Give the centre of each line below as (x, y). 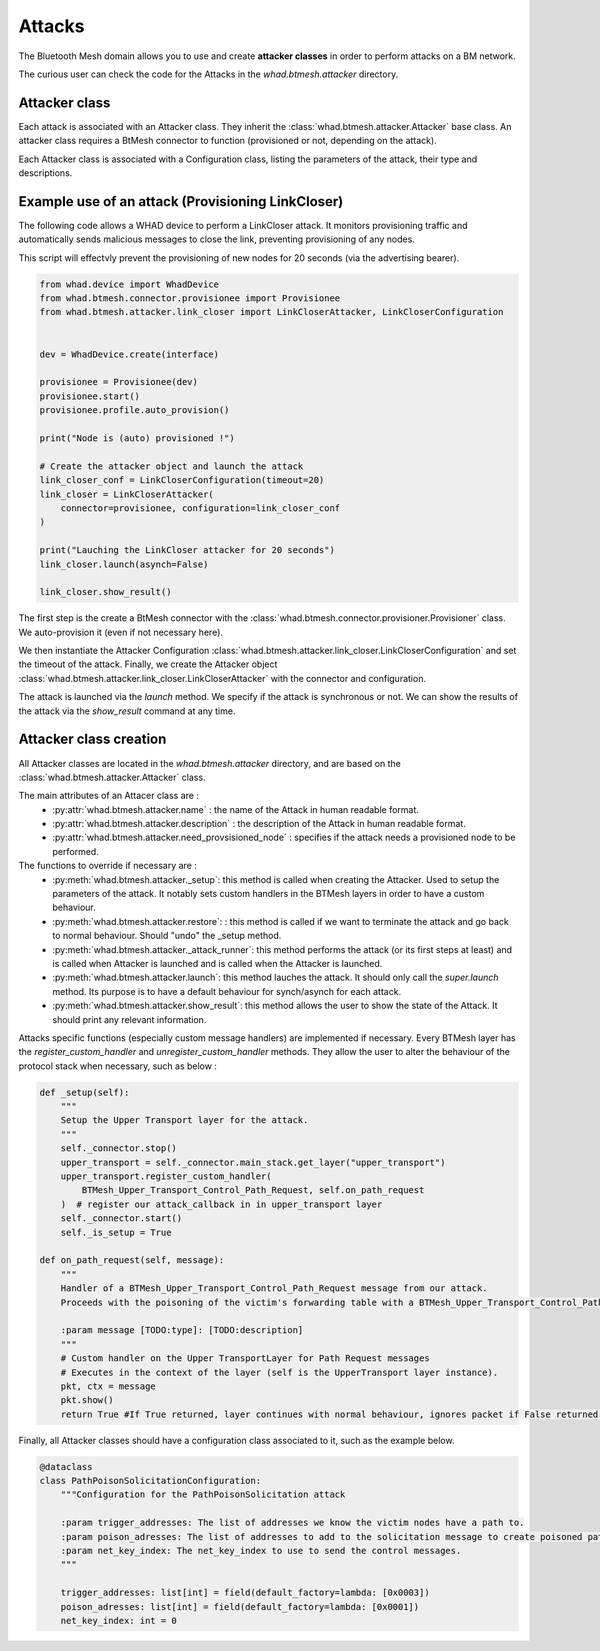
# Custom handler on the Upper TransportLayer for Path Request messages (245, 1358)
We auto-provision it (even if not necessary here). (121, 632)
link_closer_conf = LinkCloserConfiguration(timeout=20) (182, 480)
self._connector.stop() (118, 1148)
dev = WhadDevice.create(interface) (129, 354)
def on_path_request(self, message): (132, 1260)
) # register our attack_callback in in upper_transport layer (221, 1204)
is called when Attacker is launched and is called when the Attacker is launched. (217, 963)
